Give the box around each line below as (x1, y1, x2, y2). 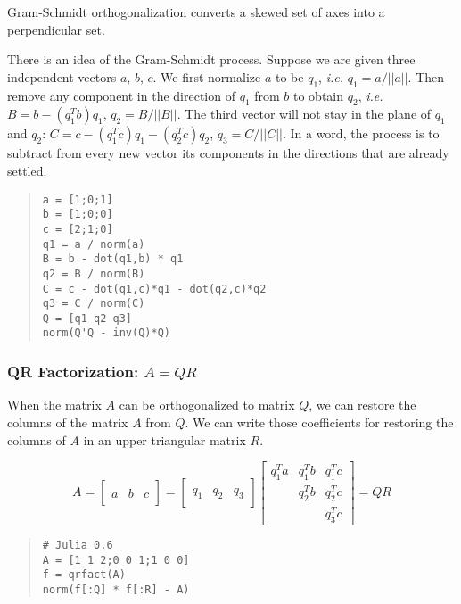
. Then (407, 67, 445, 86)
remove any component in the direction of (7, 86, 235, 104)
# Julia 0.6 (42, 538, 113, 551)
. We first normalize (152, 67, 261, 86)
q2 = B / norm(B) (42, 267, 145, 280)
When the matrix (7, 395, 102, 414)
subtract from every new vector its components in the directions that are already (7, 144, 449, 162)
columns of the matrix (7, 412, 128, 431)
